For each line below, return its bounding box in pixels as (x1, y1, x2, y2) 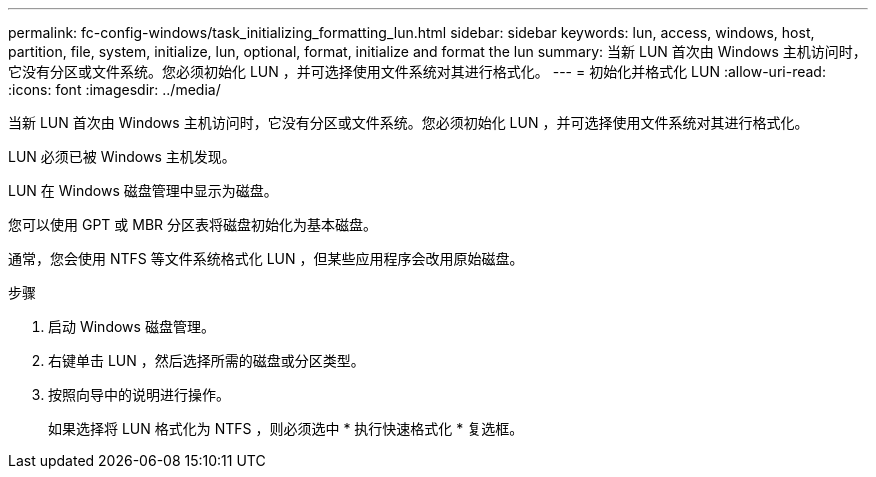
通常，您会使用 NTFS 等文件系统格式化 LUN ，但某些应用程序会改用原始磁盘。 (8, 250, 524, 267)
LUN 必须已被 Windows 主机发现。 (8, 148, 236, 165)
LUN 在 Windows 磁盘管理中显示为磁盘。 (8, 182, 278, 199)
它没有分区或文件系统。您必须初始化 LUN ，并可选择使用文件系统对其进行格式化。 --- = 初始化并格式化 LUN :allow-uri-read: (8, 63, 826, 80)
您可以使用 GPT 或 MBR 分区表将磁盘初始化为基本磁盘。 (8, 216, 377, 233)
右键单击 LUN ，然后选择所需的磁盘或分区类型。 (48, 352, 365, 369)
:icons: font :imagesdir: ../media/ (8, 81, 221, 98)
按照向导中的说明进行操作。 (48, 386, 230, 403)
